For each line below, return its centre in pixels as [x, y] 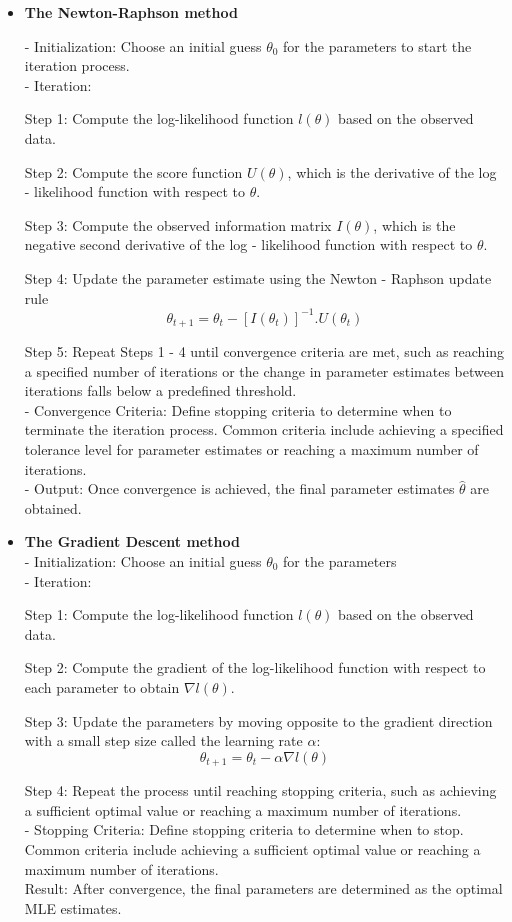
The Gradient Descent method [132, 541]
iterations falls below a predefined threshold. [160, 390]
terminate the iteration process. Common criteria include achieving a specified [264, 429]
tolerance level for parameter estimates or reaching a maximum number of [251, 449]
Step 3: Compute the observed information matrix [178, 224]
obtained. [53, 507]
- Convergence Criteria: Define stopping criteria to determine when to [238, 409]
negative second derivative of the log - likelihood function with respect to [248, 244]
